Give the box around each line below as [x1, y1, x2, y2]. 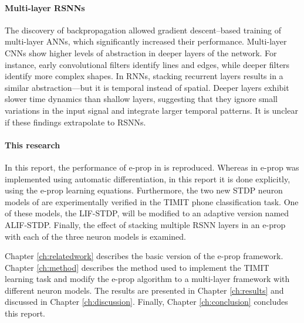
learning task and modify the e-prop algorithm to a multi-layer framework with [5, 273, 290, 285]
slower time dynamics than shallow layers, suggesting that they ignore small [5, 93, 278, 105]
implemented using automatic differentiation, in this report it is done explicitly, [5, 172, 291, 185]
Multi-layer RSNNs [5, 1, 85, 13]
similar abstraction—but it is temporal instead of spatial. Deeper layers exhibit [5, 81, 289, 93]
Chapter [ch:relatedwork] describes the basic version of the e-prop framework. [5, 250, 283, 262]
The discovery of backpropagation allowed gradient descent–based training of [5, 23, 281, 36]
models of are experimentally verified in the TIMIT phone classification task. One [5, 195, 299, 208]
